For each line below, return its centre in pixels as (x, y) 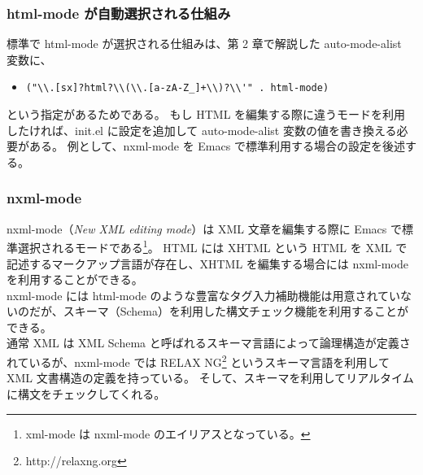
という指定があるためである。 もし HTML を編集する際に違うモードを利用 (206, 114)
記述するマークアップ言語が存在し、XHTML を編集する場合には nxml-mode (207, 263)
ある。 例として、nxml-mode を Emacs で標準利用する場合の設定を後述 (217, 146)
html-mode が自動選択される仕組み (119, 13)
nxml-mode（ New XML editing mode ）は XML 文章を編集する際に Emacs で (204, 228)
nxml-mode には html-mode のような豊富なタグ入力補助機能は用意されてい (204, 295)
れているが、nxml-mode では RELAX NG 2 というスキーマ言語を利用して (198, 361)
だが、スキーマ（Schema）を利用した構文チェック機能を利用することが (218, 311)
